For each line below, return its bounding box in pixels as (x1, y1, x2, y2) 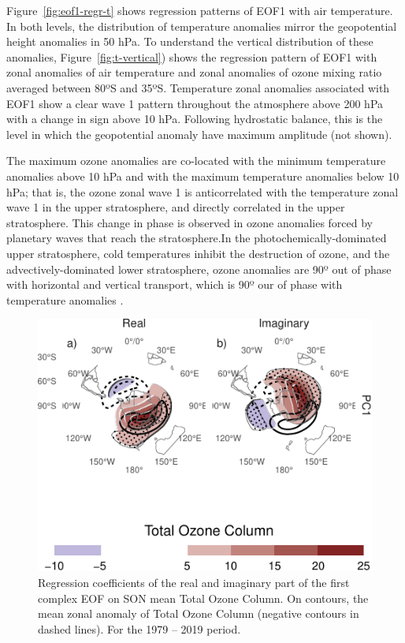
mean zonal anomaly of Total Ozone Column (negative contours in (38, 605, 359, 622)
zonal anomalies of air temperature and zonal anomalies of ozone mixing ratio (6, 64, 382, 80)
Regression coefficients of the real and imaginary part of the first (38, 574, 350, 591)
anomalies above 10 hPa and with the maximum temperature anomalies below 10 (6, 167, 399, 184)
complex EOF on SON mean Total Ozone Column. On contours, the (38, 589, 369, 606)
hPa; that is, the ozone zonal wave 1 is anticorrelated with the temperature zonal (6, 183, 399, 200)
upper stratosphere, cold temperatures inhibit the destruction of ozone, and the (6, 245, 390, 261)
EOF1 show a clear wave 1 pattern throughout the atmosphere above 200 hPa (6, 95, 384, 111)
